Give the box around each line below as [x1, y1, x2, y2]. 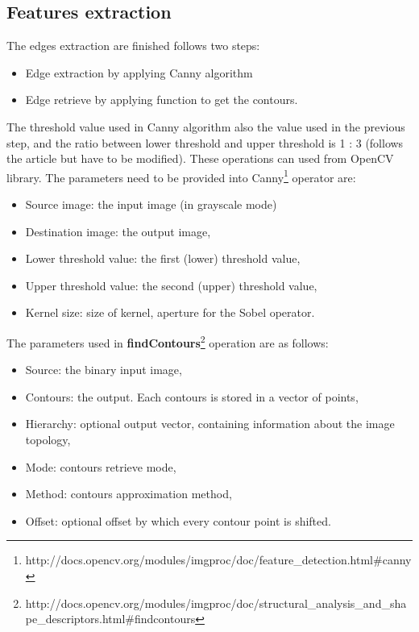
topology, [25, 431, 71, 448]
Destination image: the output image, [25, 222, 211, 239]
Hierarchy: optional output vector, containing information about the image [25, 415, 395, 432]
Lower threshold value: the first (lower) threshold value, [25, 250, 301, 267]
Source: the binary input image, [25, 361, 182, 378]
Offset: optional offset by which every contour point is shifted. [25, 512, 331, 529]
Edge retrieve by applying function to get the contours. [25, 91, 298, 108]
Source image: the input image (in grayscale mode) [25, 196, 277, 213]
